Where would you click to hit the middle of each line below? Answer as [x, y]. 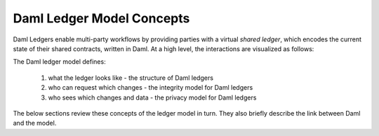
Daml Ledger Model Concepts [101, 18]
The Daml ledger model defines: [59, 62]
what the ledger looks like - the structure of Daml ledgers [131, 78]
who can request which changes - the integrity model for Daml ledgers [151, 88]
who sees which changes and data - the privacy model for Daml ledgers [152, 97]
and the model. [35, 123]
